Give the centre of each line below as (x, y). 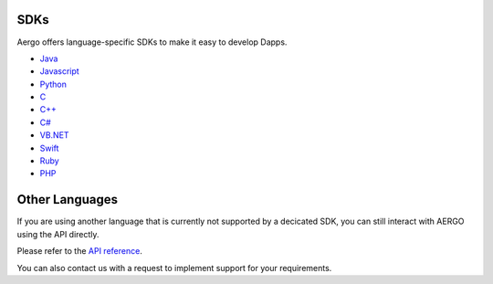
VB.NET (54, 135)
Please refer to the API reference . (80, 251)
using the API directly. (58, 234)
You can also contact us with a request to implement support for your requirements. (174, 268)
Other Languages (68, 200)
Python (53, 84)
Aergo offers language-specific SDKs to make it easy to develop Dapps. (152, 42)
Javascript (59, 71)
